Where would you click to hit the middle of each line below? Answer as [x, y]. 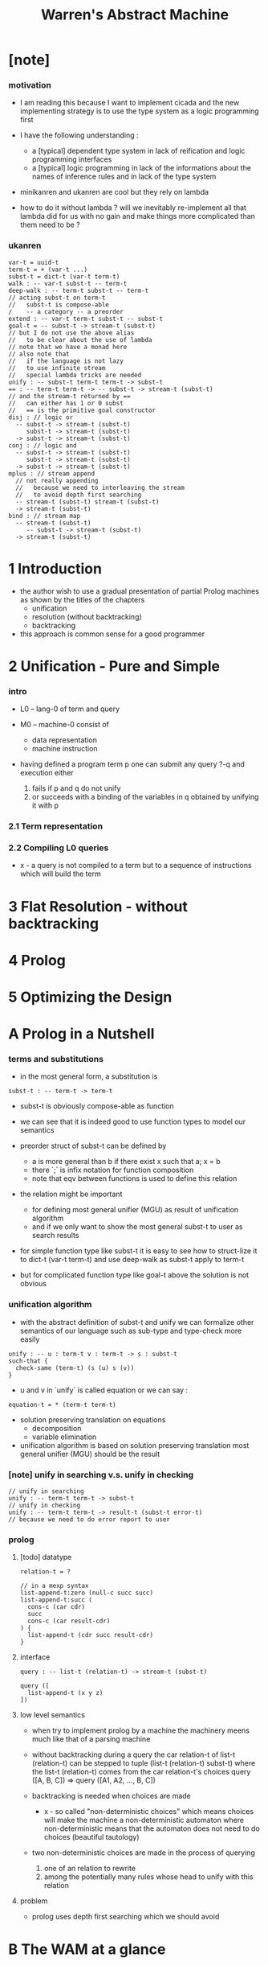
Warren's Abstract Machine [135, 15]
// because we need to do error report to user [89, 1520]
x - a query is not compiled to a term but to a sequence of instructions [136, 866]
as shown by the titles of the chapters [82, 599]
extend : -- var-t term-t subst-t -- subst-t [85, 319]
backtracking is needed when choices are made [111, 1796]
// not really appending [57, 480]
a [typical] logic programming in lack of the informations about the [141, 168]
